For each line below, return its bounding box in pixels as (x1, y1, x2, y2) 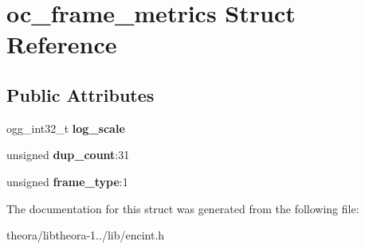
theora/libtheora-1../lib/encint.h (6, 227, 165, 243)
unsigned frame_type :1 (6, 173, 128, 189)
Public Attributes (6, 82, 155, 107)
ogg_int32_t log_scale (6, 119, 125, 136)
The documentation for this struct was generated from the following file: (6, 200, 359, 216)
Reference (6, 28, 117, 60)
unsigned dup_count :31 (6, 146, 130, 163)
